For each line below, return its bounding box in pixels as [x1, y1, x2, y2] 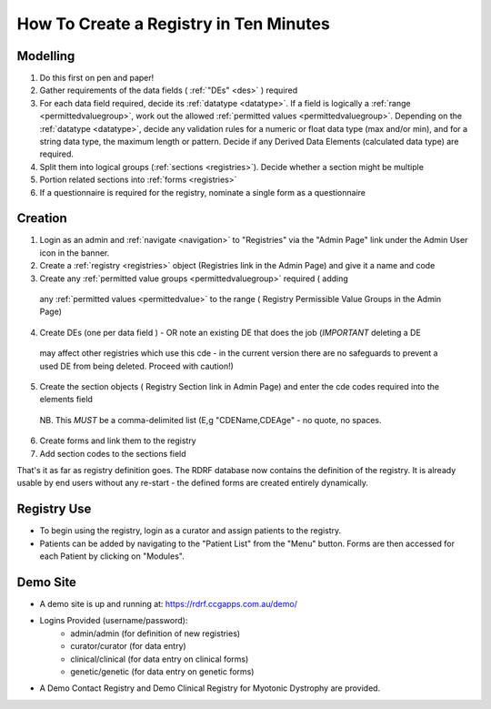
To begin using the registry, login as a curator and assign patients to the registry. [39, 525, 342, 536]
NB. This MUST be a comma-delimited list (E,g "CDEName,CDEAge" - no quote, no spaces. [39, 414, 382, 425]
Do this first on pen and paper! [39, 73, 155, 84]
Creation [16, 210, 67, 227]
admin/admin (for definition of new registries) [70, 628, 241, 639]
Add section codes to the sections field [39, 448, 186, 459]
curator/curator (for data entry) [70, 641, 186, 652]
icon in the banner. [39, 247, 110, 258]
